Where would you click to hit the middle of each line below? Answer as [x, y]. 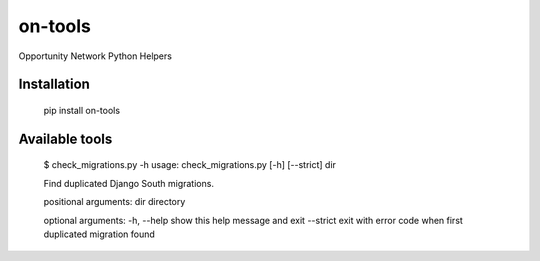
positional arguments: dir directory [114, 202]
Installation [54, 84]
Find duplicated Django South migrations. [129, 183]
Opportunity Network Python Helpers [95, 56]
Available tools [65, 138]
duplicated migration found [99, 234]
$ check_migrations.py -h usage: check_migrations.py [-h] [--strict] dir [190, 165]
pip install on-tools [81, 110]
